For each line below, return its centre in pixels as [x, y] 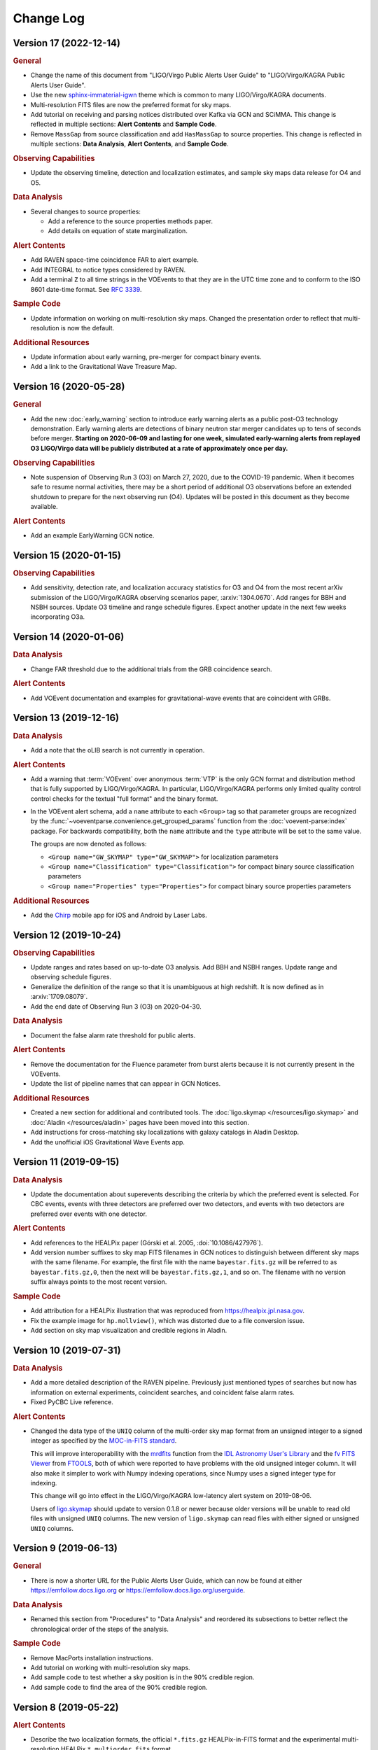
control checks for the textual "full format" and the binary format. [124, 799]
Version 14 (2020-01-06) [69, 637]
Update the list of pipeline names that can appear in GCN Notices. [125, 1084]
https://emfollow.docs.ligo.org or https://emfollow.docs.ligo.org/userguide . [138, 1590]
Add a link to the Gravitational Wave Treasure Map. [104, 367]
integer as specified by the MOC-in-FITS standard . [104, 1441]
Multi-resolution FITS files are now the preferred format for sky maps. [131, 104]
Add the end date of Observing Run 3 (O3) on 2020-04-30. [116, 1006]
